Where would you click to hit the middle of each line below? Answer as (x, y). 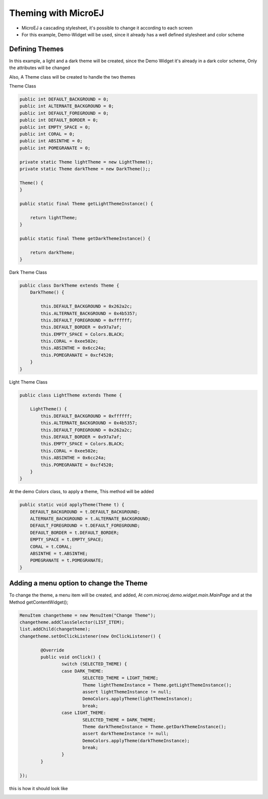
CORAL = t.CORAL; (51, 547)
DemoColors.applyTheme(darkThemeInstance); (136, 741)
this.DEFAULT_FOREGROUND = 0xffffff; (86, 320)
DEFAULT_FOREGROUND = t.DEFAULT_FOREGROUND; (85, 526)
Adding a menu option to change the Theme (78, 583)
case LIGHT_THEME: (84, 713)
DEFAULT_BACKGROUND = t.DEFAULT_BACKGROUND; (85, 512)
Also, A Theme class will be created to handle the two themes (72, 77)
